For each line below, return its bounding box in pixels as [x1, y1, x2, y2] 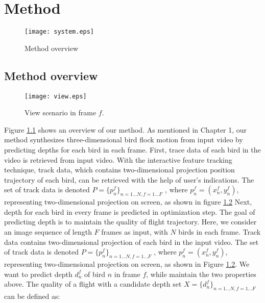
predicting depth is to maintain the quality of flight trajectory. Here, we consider [4, 216, 257, 227]
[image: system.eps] [25, 28, 94, 36]
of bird [84, 268, 106, 279]
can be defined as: [4, 290, 60, 301]
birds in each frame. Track [178, 226, 261, 237]
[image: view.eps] [25, 92, 87, 100]
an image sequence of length [4, 226, 92, 237]
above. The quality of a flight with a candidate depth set [4, 279, 182, 289]
